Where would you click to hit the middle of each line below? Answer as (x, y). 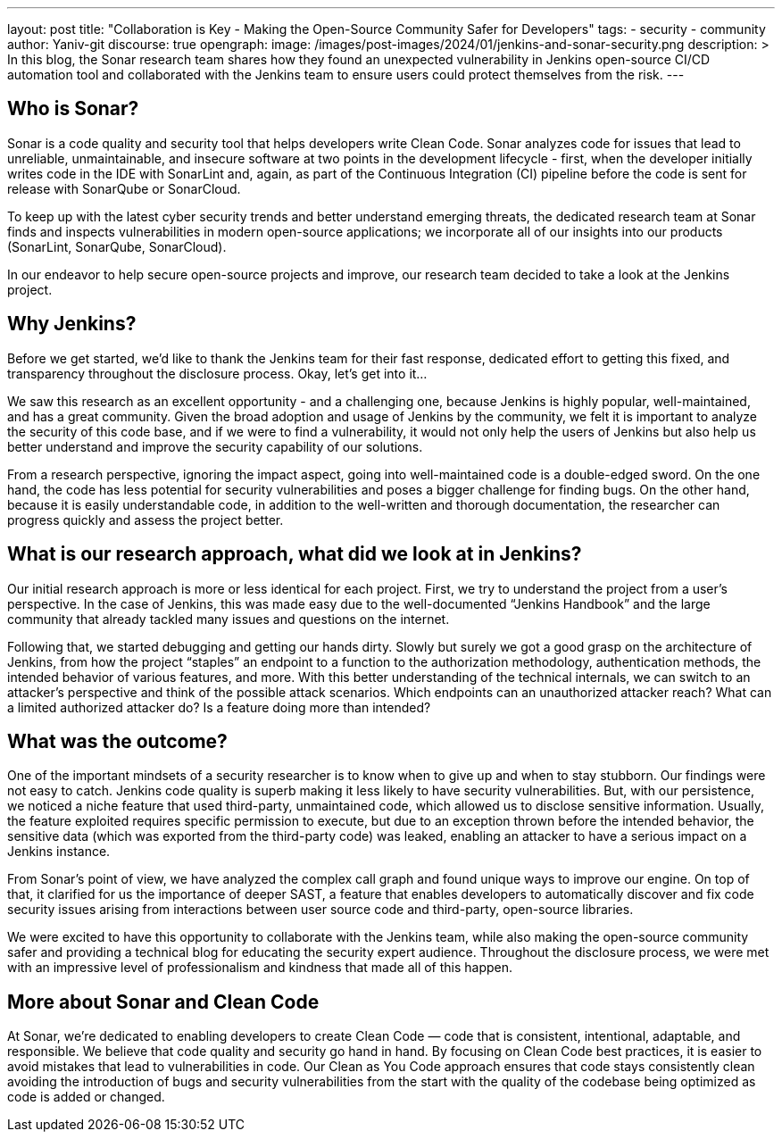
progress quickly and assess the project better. (146, 520)
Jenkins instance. (59, 852)
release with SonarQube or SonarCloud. (124, 188)
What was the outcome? (117, 741)
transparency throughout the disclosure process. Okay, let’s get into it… (217, 373)
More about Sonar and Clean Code (163, 1002)
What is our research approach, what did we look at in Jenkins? (295, 554)
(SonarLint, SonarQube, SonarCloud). (117, 246)
